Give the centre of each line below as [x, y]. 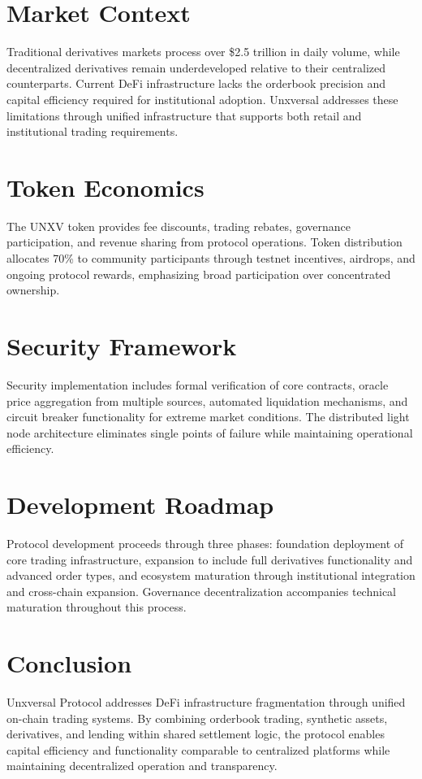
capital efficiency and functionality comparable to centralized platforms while [198, 749]
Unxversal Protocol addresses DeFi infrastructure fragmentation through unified [206, 702]
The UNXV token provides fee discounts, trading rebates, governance [179, 226]
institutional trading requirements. [93, 131]
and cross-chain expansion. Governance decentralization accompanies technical [202, 591]
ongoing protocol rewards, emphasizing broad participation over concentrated [199, 274]
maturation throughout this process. [97, 607]
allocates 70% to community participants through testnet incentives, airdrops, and [211, 258]
